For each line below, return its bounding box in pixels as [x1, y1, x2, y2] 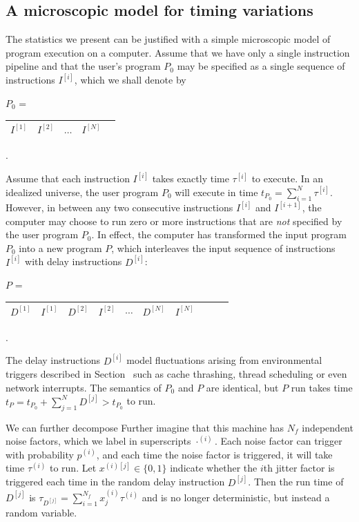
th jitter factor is [263, 461, 335, 475]
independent [302, 420, 353, 434]
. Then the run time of [248, 474, 344, 489]
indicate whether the [170, 461, 258, 475]
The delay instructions [6, 353, 101, 367]
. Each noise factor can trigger [214, 434, 342, 448]
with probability [6, 447, 74, 461]
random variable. [6, 505, 77, 520]
